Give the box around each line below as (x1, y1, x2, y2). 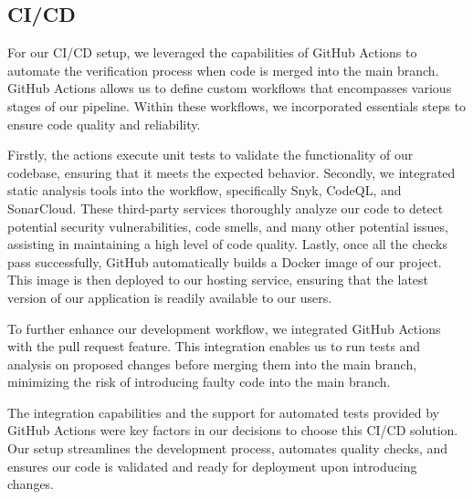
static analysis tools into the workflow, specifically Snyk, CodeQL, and (7, 181, 402, 200)
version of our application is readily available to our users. (7, 287, 332, 307)
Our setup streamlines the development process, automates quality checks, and (7, 439, 448, 458)
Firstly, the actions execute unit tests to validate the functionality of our (7, 145, 414, 164)
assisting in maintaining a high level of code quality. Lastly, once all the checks (7, 234, 448, 254)
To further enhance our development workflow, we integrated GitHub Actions (7, 318, 441, 338)
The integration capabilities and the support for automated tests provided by (7, 402, 440, 421)
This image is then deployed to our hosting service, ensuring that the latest (7, 270, 429, 289)
